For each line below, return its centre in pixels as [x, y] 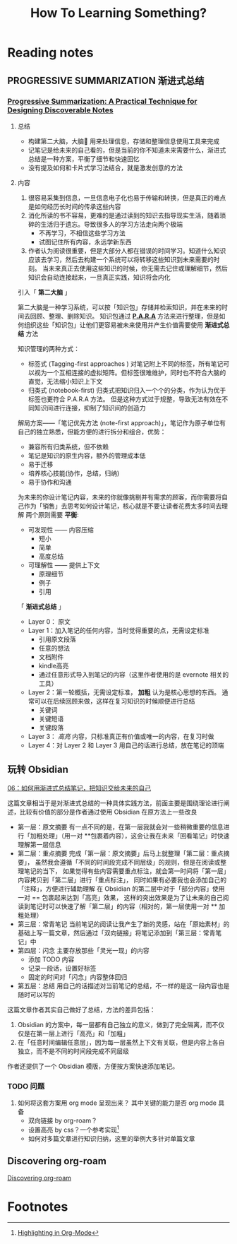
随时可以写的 [36, 995]
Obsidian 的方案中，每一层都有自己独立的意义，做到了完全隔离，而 [115, 1024]
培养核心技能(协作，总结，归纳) [74, 473]
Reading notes [50, 53]
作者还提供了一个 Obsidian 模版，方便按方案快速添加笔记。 [93, 1066]
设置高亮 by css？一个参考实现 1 [74, 1129]
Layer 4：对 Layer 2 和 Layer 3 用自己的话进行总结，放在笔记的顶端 [126, 745]
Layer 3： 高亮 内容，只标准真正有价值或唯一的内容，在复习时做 [121, 736]
